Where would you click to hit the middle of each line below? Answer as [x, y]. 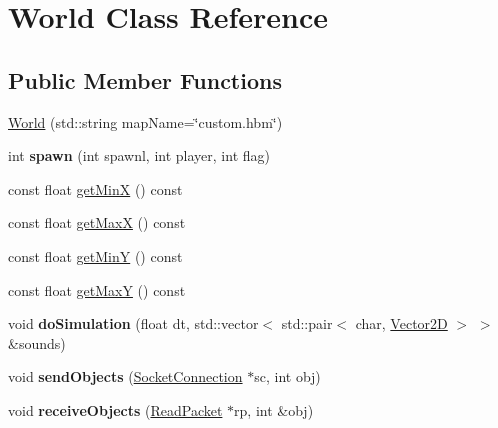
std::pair [307, 323]
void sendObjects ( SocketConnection [125, 376]
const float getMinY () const [95, 255]
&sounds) [37, 342]
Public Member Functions [145, 79]
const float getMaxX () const [97, 222]
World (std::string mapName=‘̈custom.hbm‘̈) [145, 121]
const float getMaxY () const [97, 289]
